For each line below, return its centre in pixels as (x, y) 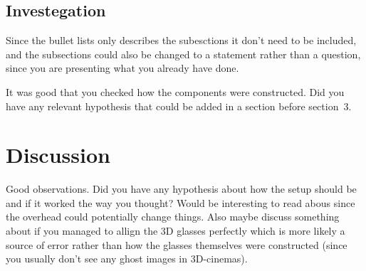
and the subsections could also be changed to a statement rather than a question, (183, 54)
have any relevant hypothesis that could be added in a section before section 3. (179, 106)
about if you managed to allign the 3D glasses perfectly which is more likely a (176, 231)
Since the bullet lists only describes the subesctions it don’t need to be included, (181, 40)
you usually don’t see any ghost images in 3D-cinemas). (127, 259)
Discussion (58, 155)
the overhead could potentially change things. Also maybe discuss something (173, 217)
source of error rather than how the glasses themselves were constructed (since (177, 244)
